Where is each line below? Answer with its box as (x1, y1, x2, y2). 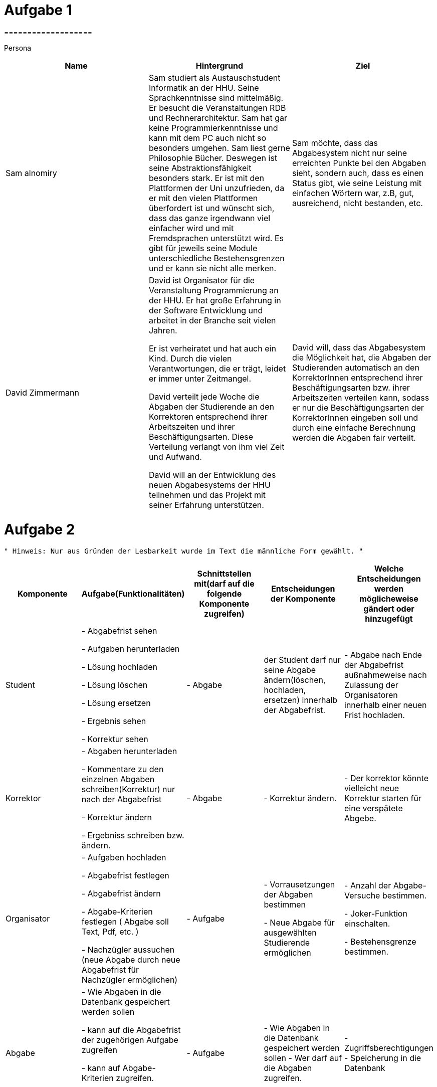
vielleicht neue (344, 783, 399, 794)
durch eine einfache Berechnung (292, 422, 415, 433)
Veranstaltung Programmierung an (148, 285, 279, 295)
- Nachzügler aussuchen (81, 945, 175, 955)
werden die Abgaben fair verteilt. (292, 432, 416, 443)
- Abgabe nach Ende (344, 650, 422, 660)
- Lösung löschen (81, 680, 148, 690)
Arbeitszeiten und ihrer (148, 421, 235, 432)
